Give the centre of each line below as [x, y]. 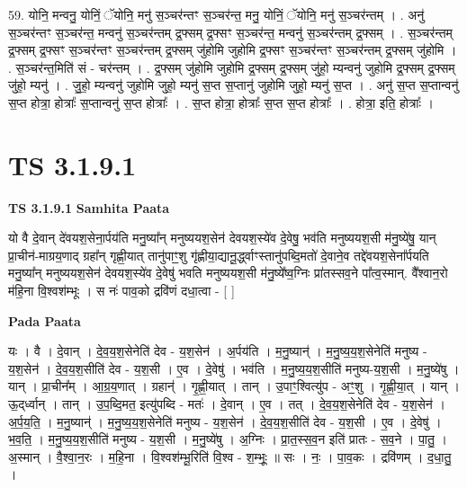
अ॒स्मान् [24, 456]
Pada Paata [45, 320]
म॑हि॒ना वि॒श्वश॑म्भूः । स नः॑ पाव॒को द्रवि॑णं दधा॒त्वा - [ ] [121, 291]
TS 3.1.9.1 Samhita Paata [89, 207]
